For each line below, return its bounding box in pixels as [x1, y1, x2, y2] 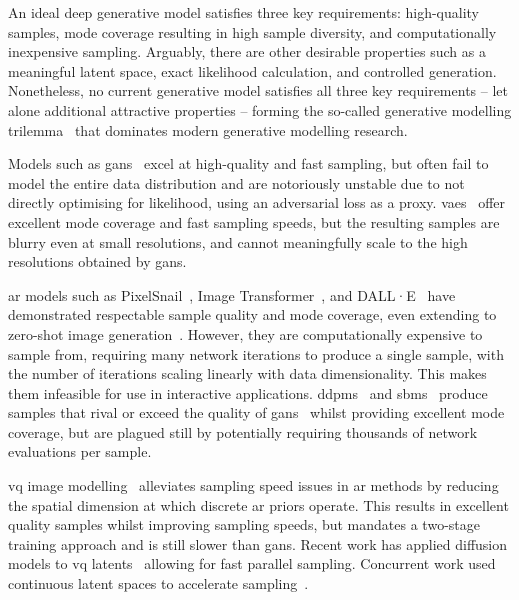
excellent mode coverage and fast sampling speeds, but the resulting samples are [8, 211, 500, 232]
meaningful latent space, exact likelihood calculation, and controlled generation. [8, 60, 497, 81]
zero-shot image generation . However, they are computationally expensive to [8, 323, 483, 344]
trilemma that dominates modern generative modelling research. [8, 119, 408, 140]
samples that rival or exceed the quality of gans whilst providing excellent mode [8, 402, 505, 423]
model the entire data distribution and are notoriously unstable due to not [8, 172, 465, 193]
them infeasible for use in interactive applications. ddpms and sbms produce [8, 382, 488, 403]
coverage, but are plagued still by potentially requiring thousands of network [8, 421, 478, 442]
